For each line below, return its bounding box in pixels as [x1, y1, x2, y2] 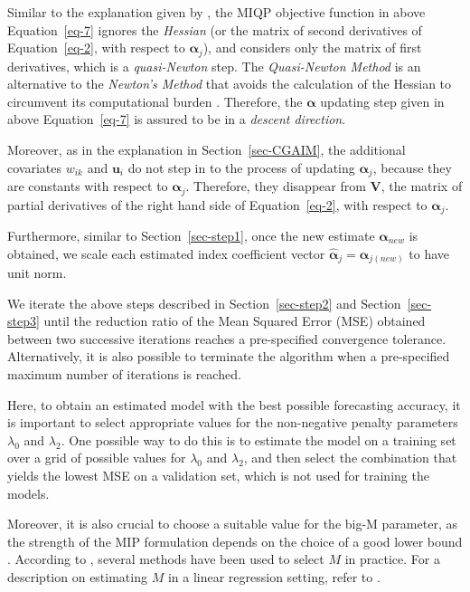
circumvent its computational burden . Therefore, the [7, 91, 303, 110]
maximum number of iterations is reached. [7, 365, 241, 384]
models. [7, 483, 50, 502]
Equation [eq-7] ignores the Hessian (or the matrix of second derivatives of [7, 20, 422, 39]
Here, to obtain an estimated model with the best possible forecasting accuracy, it [7, 395, 461, 414]
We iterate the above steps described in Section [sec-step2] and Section [7, 293, 401, 312]
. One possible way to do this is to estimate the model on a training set [61, 430, 456, 449]
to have [409, 243, 450, 263]
